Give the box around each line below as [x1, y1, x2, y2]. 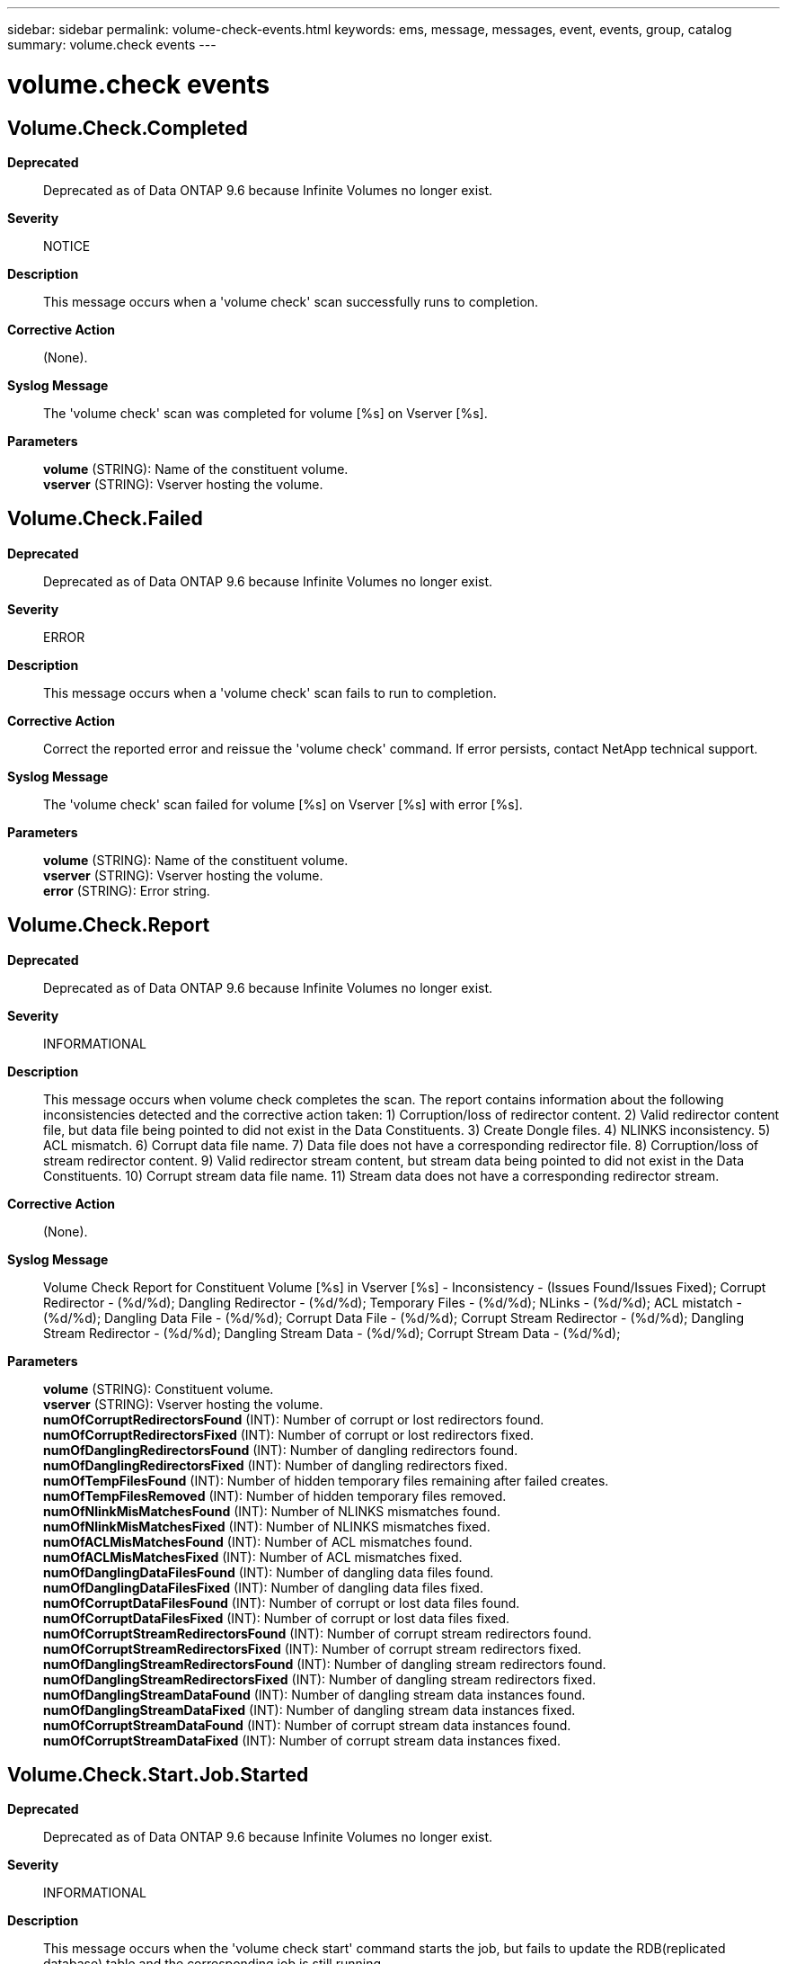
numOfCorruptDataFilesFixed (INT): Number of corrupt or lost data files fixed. [43, 1610, 510, 1626]
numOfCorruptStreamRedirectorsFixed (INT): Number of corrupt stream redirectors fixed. [43, 1640, 582, 1656]
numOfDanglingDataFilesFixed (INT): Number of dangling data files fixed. [43, 1579, 483, 1595]
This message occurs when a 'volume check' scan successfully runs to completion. [43, 293, 539, 309]
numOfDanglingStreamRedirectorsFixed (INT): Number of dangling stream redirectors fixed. [43, 1671, 597, 1687]
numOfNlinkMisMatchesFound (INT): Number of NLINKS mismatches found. [43, 1503, 500, 1519]
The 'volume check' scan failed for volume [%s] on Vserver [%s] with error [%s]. [43, 796, 523, 812]
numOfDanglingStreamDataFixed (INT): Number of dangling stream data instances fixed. [43, 1701, 576, 1718]
